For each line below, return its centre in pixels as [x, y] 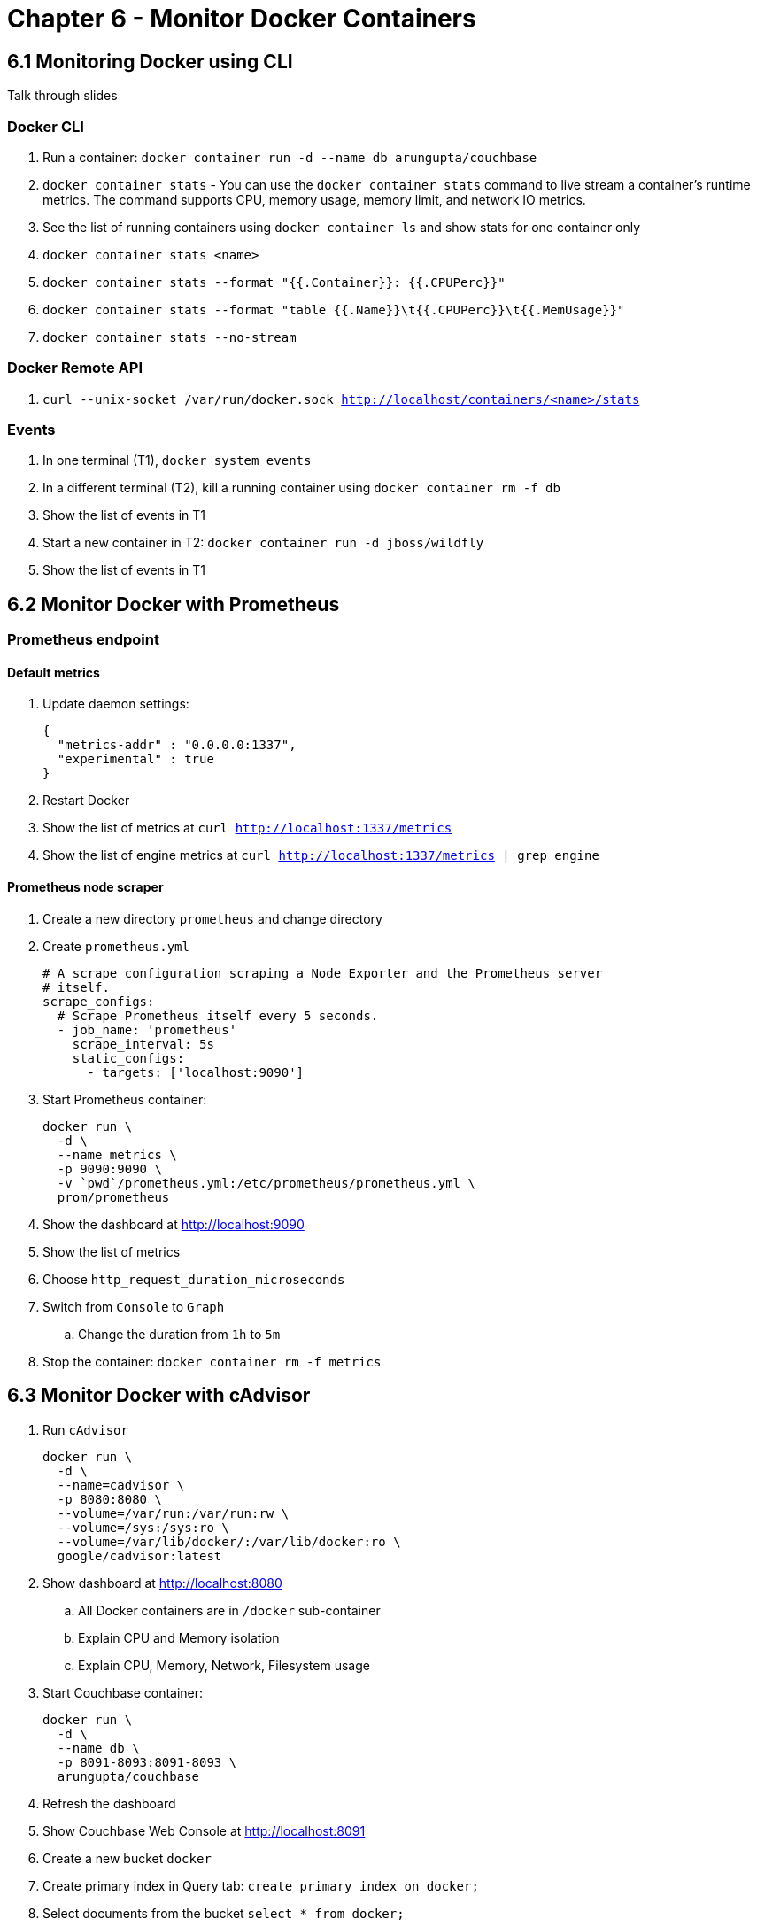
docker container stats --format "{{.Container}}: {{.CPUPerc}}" [274, 282]
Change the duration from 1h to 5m [179, 1334]
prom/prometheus [113, 1197]
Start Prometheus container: [125, 1099]
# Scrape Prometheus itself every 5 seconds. [218, 1015]
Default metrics [54, 672]
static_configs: [128, 1058]
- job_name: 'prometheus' [147, 1029]
